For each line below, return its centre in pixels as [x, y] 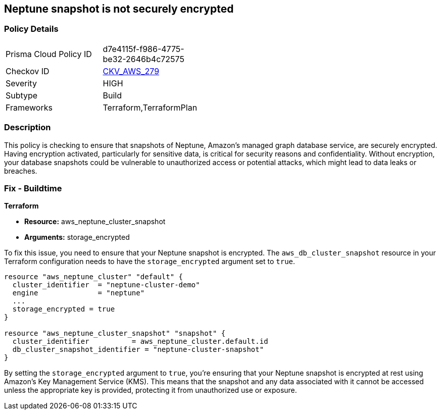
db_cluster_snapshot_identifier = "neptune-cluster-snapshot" [138, 350]
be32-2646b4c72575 [143, 59]
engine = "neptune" [79, 293]
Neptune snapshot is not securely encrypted [119, 9]
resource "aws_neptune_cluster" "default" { [94, 277]
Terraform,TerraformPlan [150, 107]
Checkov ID [28, 71]
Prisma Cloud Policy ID [49, 54]
